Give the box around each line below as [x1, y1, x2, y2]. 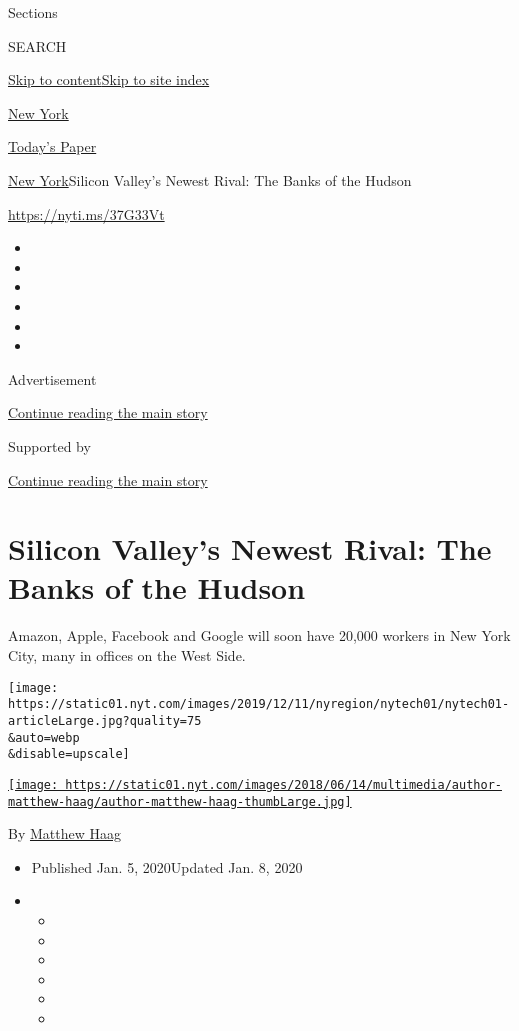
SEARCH [8, 35, 67, 56]
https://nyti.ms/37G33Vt [8, 203, 165, 224]
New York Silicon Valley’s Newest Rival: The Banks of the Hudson [8, 169, 412, 190]
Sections [8, 2, 58, 22]
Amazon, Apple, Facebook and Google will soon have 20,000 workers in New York [8, 625, 511, 646]
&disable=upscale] [8, 747, 130, 762]
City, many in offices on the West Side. [8, 645, 246, 665]
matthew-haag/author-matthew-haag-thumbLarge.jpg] [8, 794, 352, 809]
